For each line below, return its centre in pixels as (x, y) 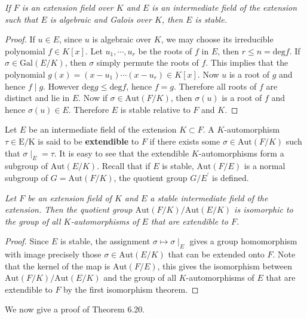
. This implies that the (247, 62)
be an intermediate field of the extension (103, 129)
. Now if (93, 98)
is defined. (231, 177)
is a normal (265, 166)
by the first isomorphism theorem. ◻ (131, 289)
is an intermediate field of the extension (225, 7)
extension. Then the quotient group (69, 209)
